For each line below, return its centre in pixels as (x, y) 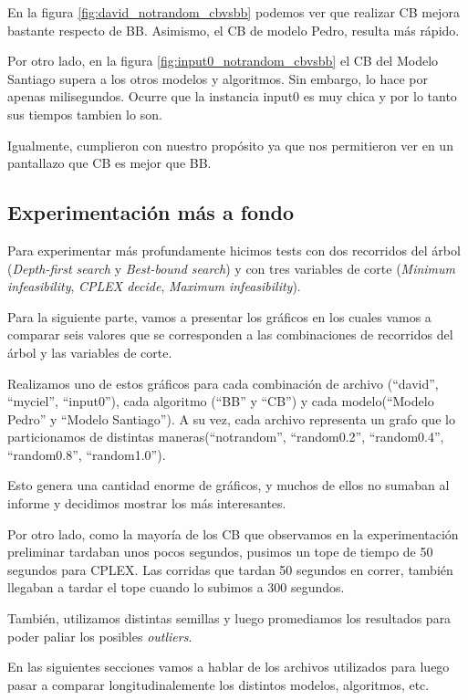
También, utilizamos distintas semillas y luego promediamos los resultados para (229, 618)
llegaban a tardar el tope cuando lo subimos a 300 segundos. (176, 587)
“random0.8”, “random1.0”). (87, 454)
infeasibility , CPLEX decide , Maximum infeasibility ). (154, 286)
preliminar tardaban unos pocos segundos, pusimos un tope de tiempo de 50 (220, 552)
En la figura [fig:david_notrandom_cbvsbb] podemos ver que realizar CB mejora (234, 12)
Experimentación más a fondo (151, 212)
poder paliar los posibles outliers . (100, 636)
